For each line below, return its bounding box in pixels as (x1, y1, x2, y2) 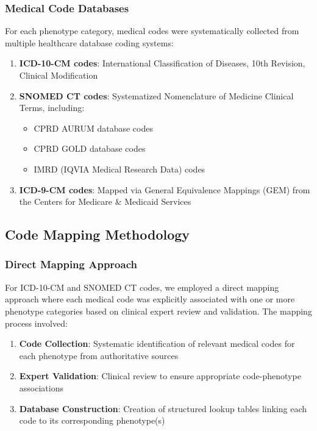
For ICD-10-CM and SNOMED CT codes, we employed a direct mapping (5, 280, 279, 293)
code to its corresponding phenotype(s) (19, 414, 165, 427)
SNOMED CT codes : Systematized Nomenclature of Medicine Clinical (19, 89, 294, 102)
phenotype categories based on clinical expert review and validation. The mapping (5, 304, 312, 317)
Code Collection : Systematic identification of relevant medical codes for (19, 337, 295, 350)
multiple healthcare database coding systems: (5, 36, 174, 49)
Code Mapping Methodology (5, 225, 190, 244)
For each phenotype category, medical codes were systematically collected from (5, 24, 299, 37)
